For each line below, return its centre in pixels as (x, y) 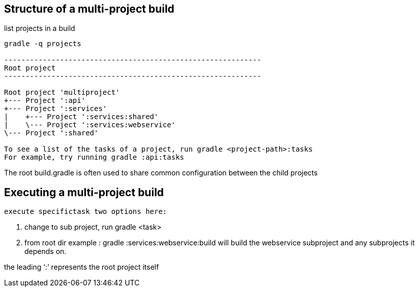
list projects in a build (40, 28)
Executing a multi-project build (84, 192)
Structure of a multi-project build (89, 9)
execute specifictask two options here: (86, 212)
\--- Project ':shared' (51, 133)
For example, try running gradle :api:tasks (94, 157)
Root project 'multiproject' (62, 93)
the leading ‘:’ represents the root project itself (82, 267)
